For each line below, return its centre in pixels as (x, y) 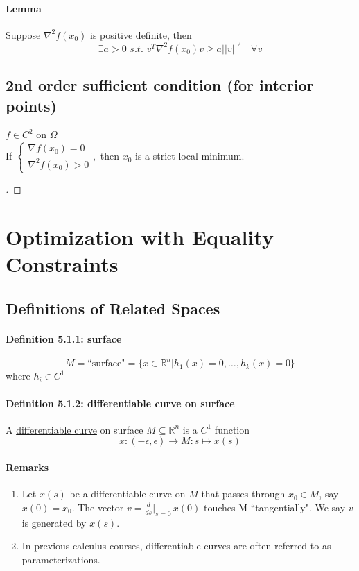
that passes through (243, 494)
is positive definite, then (141, 34)
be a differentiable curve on (128, 494)
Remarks (27, 467)
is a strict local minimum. (190, 156)
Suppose (23, 34)
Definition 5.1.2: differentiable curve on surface (120, 403)
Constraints (62, 264)
